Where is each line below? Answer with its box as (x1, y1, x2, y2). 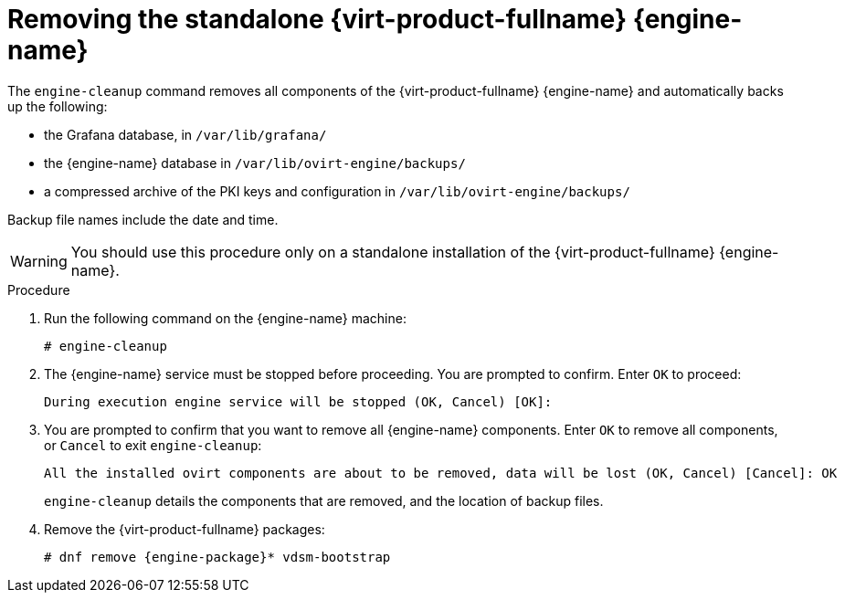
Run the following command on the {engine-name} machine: (44, 310, 407, 326)
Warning (10, 251, 68, 270)
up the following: (7, 98, 108, 114)
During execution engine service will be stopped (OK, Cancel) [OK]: (44, 394, 553, 409)
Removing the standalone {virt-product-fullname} (7, 4, 628, 35)
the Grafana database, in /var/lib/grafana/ (44, 126, 327, 142)
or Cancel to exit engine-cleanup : (44, 437, 262, 453)
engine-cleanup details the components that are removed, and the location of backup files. (44, 492, 604, 509)
